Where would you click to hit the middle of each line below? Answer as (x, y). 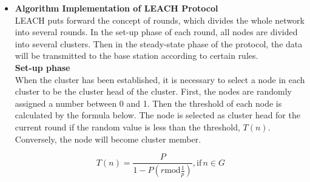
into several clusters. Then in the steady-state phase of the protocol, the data (159, 43)
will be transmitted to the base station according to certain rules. (136, 56)
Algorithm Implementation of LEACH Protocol (116, 8)
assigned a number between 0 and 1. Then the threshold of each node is (148, 103)
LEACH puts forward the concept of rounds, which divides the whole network (160, 20)
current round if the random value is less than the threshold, (127, 126)
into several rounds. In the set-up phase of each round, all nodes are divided (156, 32)
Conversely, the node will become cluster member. (108, 139)
